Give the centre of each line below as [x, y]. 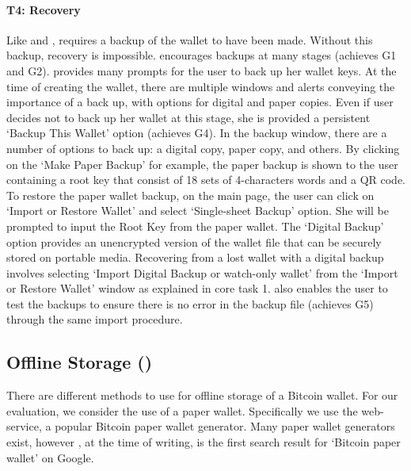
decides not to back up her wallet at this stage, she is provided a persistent [188, 117]
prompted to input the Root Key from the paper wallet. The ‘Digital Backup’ [195, 226]
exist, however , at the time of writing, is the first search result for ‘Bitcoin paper [204, 442]
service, [24, 426]
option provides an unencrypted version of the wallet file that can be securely [194, 241]
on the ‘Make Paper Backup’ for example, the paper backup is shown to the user [202, 164]
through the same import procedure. [95, 319]
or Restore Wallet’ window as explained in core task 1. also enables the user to [197, 288]
